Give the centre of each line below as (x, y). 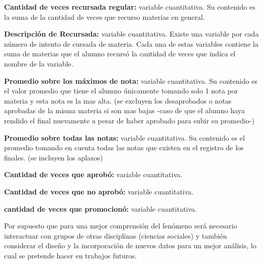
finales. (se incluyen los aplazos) (54, 157)
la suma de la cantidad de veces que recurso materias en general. (105, 16)
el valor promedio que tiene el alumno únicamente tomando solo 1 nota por (121, 91)
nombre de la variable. (39, 63)
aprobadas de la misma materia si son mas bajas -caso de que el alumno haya (125, 110)
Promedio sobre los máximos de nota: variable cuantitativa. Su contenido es (131, 80)
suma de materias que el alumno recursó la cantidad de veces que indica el (120, 54)
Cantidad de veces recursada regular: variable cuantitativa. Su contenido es (130, 7)
